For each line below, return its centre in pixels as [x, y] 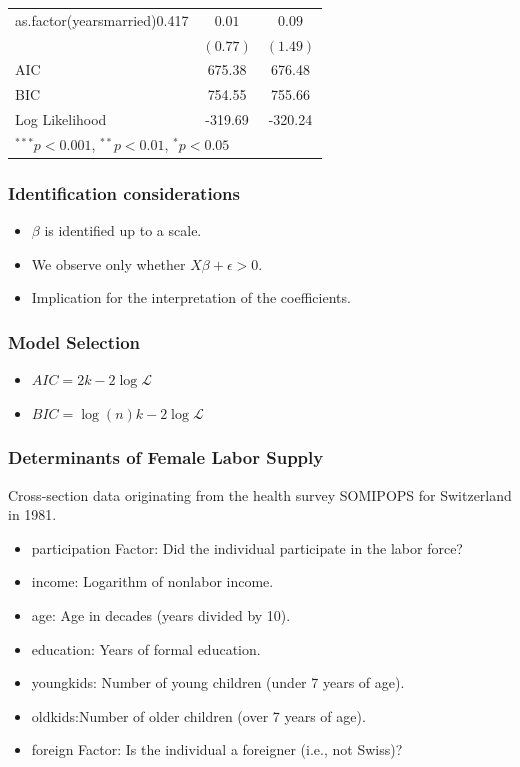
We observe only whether [108, 263]
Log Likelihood [61, 119]
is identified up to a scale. [123, 230]
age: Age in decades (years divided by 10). [161, 615]
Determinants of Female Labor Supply [166, 457]
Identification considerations [124, 192]
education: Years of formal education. [146, 648]
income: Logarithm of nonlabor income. [152, 581]
